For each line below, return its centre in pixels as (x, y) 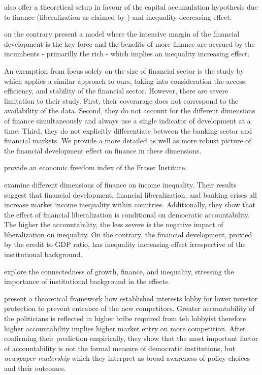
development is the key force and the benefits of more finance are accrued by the (129, 43)
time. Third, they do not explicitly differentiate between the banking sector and (128, 130)
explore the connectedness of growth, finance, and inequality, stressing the (119, 271)
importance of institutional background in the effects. (87, 281)
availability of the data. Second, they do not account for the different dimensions (130, 111)
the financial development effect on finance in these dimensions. (103, 150)
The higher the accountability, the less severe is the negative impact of (114, 224)
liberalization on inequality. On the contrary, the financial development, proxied (128, 234)
